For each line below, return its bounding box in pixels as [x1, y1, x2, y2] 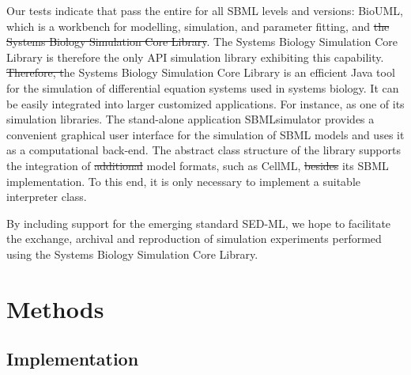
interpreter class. [6, 188, 87, 205]
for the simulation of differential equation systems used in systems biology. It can [6, 79, 399, 96]
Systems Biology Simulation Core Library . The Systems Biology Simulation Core [6, 33, 398, 50]
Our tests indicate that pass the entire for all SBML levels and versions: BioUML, [6, 2, 403, 18]
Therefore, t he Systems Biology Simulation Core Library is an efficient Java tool [6, 64, 395, 81]
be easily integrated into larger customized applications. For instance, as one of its [6, 95, 405, 112]
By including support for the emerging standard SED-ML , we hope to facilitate [6, 214, 391, 231]
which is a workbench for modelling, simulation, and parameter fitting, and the [6, 17, 390, 34]
